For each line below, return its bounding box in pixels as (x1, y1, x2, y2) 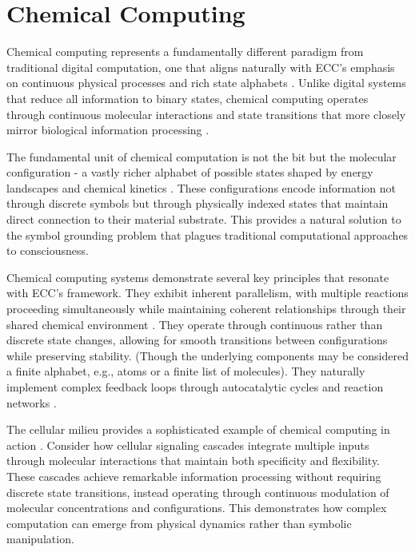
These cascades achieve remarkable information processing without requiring (6, 467, 381, 484)
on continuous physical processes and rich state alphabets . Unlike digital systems (6, 74, 406, 91)
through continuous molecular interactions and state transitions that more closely (6, 105, 406, 122)
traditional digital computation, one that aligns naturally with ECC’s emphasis (6, 58, 395, 75)
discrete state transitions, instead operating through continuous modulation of (6, 483, 389, 500)
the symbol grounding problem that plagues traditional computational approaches (6, 226, 409, 243)
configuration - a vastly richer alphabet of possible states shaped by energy (6, 164, 373, 181)
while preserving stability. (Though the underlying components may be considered (6, 347, 409, 363)
